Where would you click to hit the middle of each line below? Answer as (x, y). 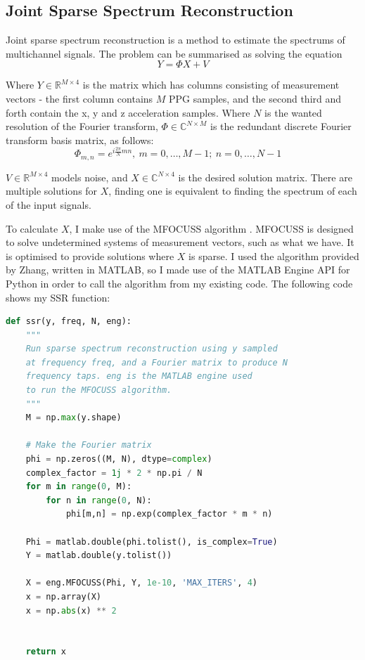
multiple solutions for (52, 191)
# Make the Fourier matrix (89, 445)
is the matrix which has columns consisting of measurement (211, 85)
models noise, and (90, 177)
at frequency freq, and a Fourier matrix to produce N (156, 362)
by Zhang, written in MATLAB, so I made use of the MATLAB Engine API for (178, 270)
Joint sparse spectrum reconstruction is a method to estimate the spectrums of (175, 40)
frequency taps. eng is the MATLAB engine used (139, 376)
